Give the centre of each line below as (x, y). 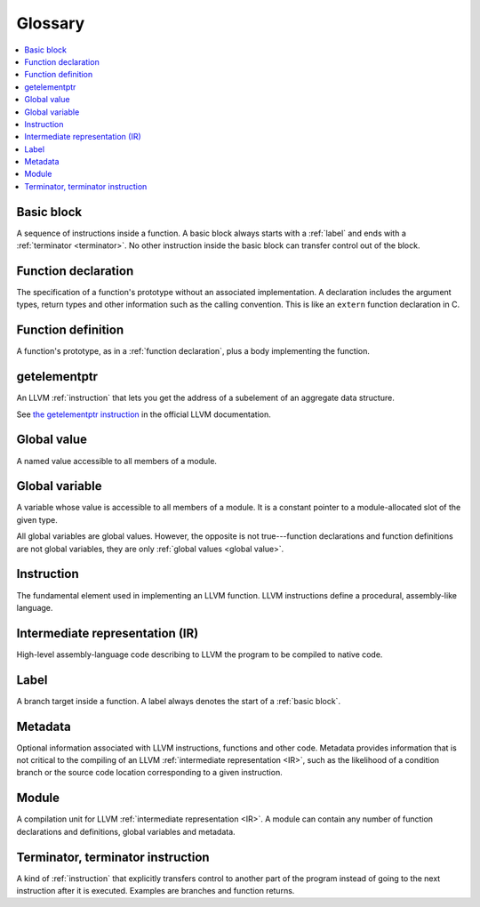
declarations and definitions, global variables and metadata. (126, 831)
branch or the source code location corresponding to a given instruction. (150, 773)
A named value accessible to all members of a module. (117, 461)
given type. (37, 519)
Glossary (51, 23)
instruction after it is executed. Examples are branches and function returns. (156, 891)
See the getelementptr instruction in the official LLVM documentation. (144, 414)
